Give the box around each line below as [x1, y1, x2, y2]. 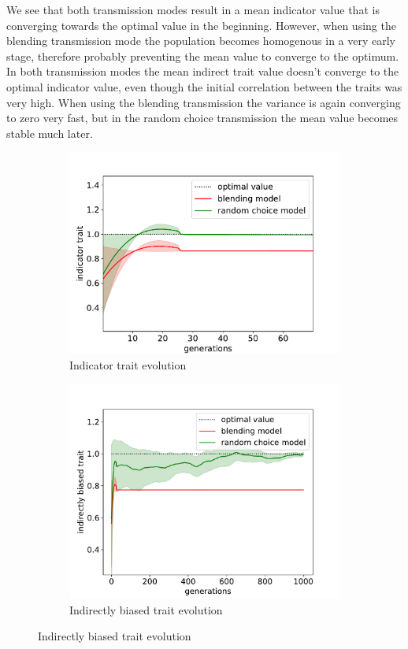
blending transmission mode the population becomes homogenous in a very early [6, 32, 396, 49]
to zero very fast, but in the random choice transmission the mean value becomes [6, 109, 399, 126]
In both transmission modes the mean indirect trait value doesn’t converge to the [6, 63, 399, 80]
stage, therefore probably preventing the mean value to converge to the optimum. [6, 47, 399, 64]
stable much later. [6, 124, 93, 141]
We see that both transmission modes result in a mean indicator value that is [6, 2, 380, 17]
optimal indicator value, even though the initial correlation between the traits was [6, 78, 402, 95]
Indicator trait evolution [69, 356, 187, 373]
